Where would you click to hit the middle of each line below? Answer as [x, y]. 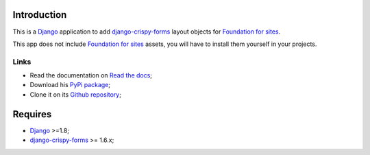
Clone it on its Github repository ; [75, 94]
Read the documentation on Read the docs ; [91, 75]
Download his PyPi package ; [70, 85]
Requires [32, 114]
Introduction [40, 15]
